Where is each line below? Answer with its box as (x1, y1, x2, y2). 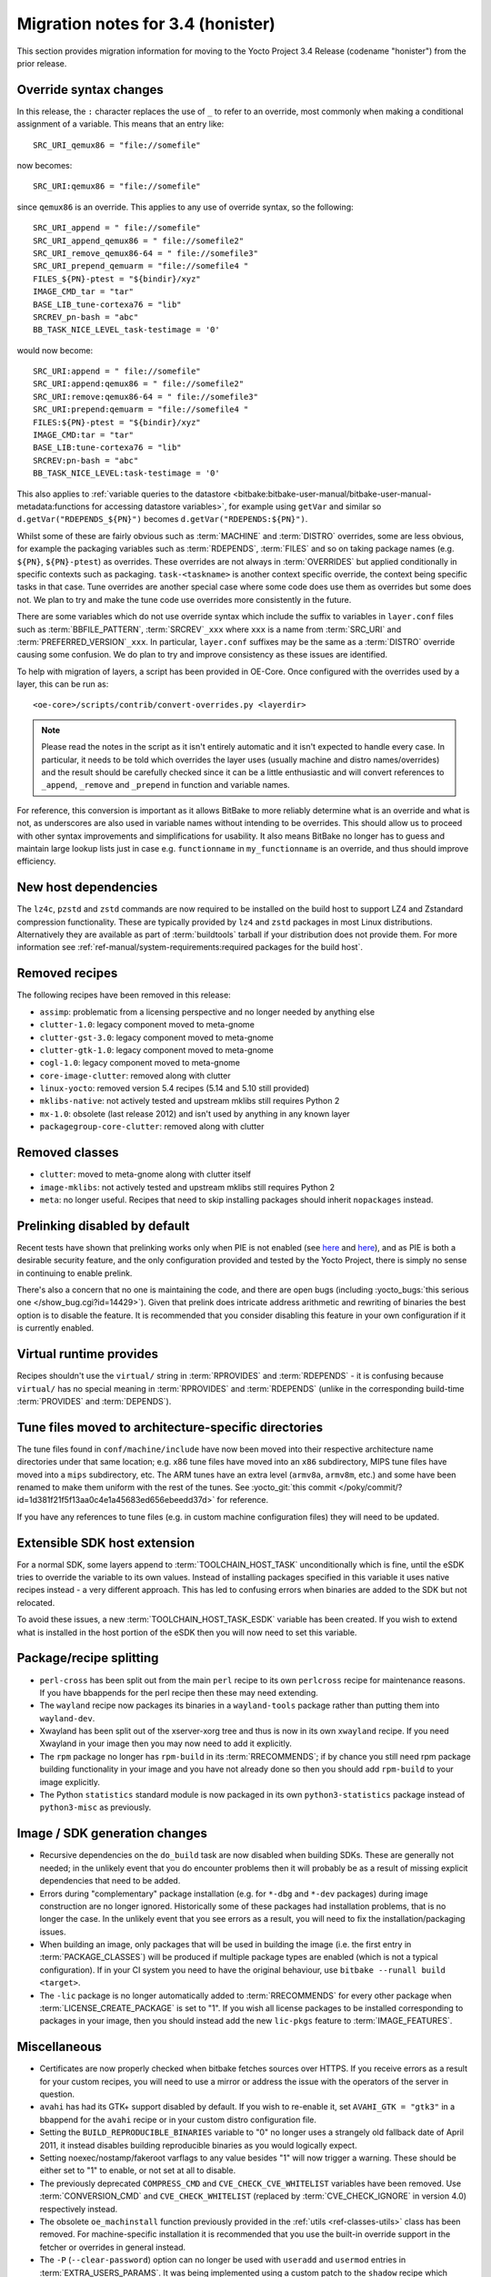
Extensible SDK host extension (16, 1535, 195, 1550)
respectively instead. (39, 2203, 118, 2214)
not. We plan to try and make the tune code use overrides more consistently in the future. (16, 594, 352, 605)
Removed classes (16, 1145, 119, 1160)
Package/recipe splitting (16, 1650, 159, 1666)
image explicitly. (39, 1776, 100, 1787)
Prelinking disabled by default (16, 1218, 190, 1233)
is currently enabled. (16, 1322, 95, 1333)
